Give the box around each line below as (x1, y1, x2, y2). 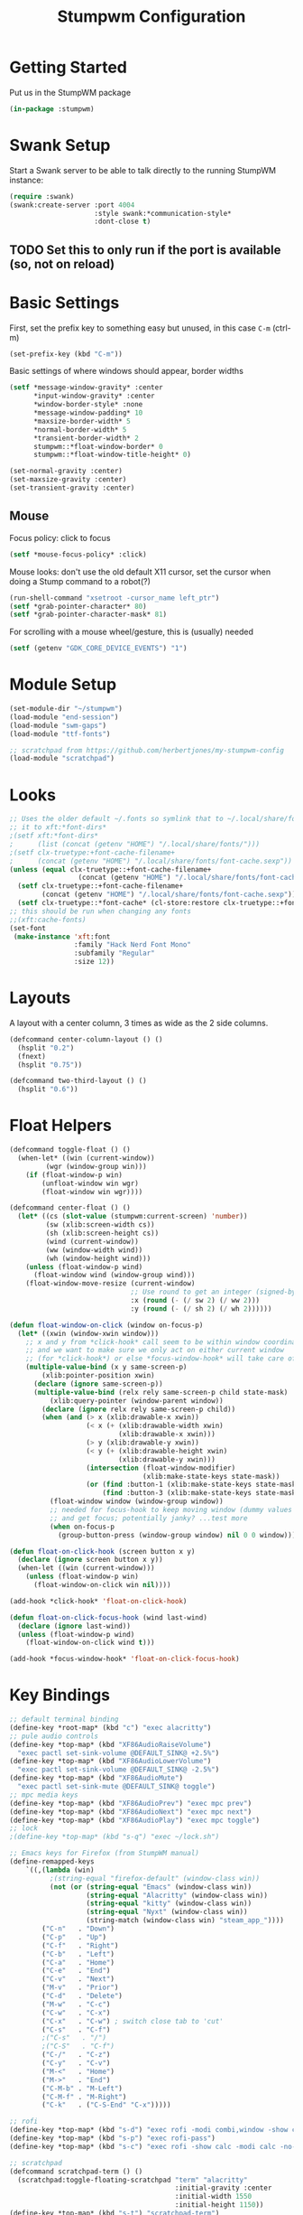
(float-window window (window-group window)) (49, 1497, 224, 1506)
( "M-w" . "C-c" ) (41, 1999, 111, 2009)
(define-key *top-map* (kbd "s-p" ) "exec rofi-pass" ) (9, 2134, 216, 2143)
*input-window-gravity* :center (32, 391, 155, 401)
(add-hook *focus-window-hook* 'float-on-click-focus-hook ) (9, 1655, 241, 1664)
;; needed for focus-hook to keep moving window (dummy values (49, 1506, 293, 1515)
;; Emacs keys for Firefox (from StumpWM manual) (9, 1849, 200, 1858)
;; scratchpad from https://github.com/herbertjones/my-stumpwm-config (9, 745, 284, 755)
